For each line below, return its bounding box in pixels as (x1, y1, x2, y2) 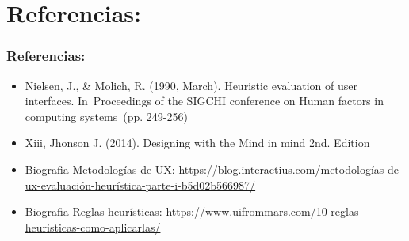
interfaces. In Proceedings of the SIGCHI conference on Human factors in (25, 92, 384, 109)
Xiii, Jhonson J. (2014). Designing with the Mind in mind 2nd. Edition (25, 134, 370, 151)
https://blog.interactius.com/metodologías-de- (178, 160, 403, 177)
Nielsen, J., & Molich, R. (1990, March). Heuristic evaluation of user (25, 77, 357, 93)
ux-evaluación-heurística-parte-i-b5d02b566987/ (25, 176, 256, 193)
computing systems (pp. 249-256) (25, 107, 188, 124)
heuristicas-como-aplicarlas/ (25, 218, 161, 235)
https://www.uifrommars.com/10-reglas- (166, 203, 363, 220)
